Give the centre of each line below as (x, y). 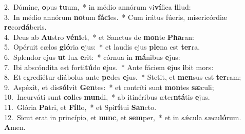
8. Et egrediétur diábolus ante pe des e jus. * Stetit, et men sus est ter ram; (123, 77)
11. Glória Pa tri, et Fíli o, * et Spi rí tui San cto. (80, 107)
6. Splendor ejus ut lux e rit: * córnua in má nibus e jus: (92, 57)
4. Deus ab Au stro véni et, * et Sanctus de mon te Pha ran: (99, 37)
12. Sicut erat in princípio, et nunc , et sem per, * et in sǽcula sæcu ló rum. (123, 117)
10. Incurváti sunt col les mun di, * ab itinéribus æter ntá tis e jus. (107, 97)
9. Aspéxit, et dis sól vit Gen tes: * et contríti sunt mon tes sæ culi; (109, 87)
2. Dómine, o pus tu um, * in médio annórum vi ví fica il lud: (98, 7)
